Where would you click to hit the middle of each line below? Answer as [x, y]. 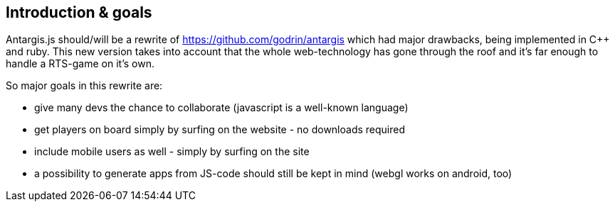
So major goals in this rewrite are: [84, 86]
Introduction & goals [79, 12]
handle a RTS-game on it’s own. [80, 64]
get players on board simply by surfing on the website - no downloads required [220, 130]
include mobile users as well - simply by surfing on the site [172, 152]
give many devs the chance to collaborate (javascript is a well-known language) [221, 108]
